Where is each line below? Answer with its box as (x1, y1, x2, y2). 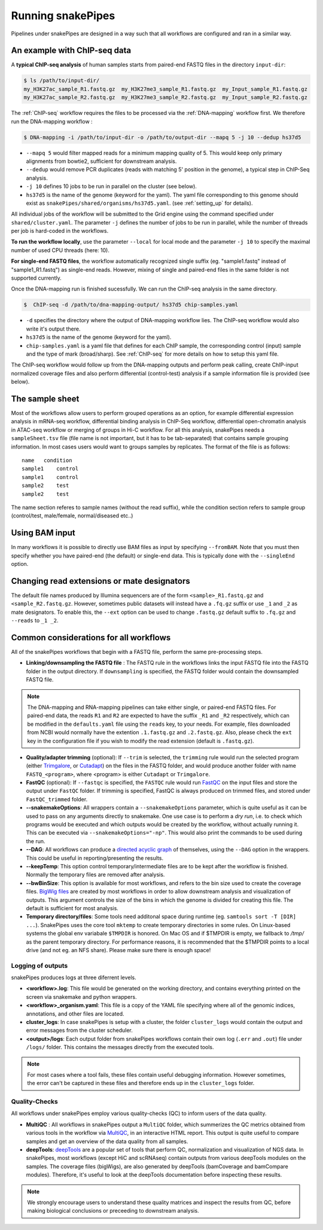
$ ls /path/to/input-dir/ (23, 77, 100, 84)
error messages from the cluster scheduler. (26, 1027, 133, 1034)
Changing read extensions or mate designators (11, 575, 191, 586)
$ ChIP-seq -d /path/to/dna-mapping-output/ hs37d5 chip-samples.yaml (23, 301, 239, 308)
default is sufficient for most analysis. (26, 904, 119, 911)
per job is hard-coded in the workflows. (11, 228, 109, 235)
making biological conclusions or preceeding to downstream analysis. (27, 1207, 200, 1214)
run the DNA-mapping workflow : (11, 117, 93, 125)
